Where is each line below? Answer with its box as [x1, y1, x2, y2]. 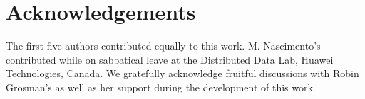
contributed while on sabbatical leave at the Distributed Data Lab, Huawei [6, 52, 334, 66]
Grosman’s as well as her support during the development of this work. [6, 79, 316, 94]
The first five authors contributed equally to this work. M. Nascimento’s [6, 38, 321, 53]
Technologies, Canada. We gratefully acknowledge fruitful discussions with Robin [6, 66, 359, 81]
